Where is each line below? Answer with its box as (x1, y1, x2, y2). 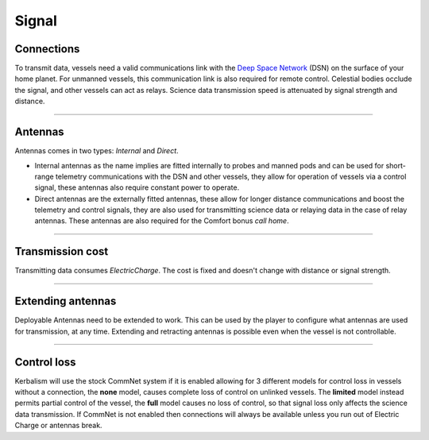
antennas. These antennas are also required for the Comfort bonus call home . (34, 216, 289, 226)
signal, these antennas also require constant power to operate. (34, 183, 240, 192)
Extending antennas (14, 295, 117, 308)
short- (385, 160, 407, 170)
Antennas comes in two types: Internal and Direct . (14, 146, 179, 156)
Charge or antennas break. (14, 421, 102, 430)
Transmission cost (14, 245, 109, 258)
